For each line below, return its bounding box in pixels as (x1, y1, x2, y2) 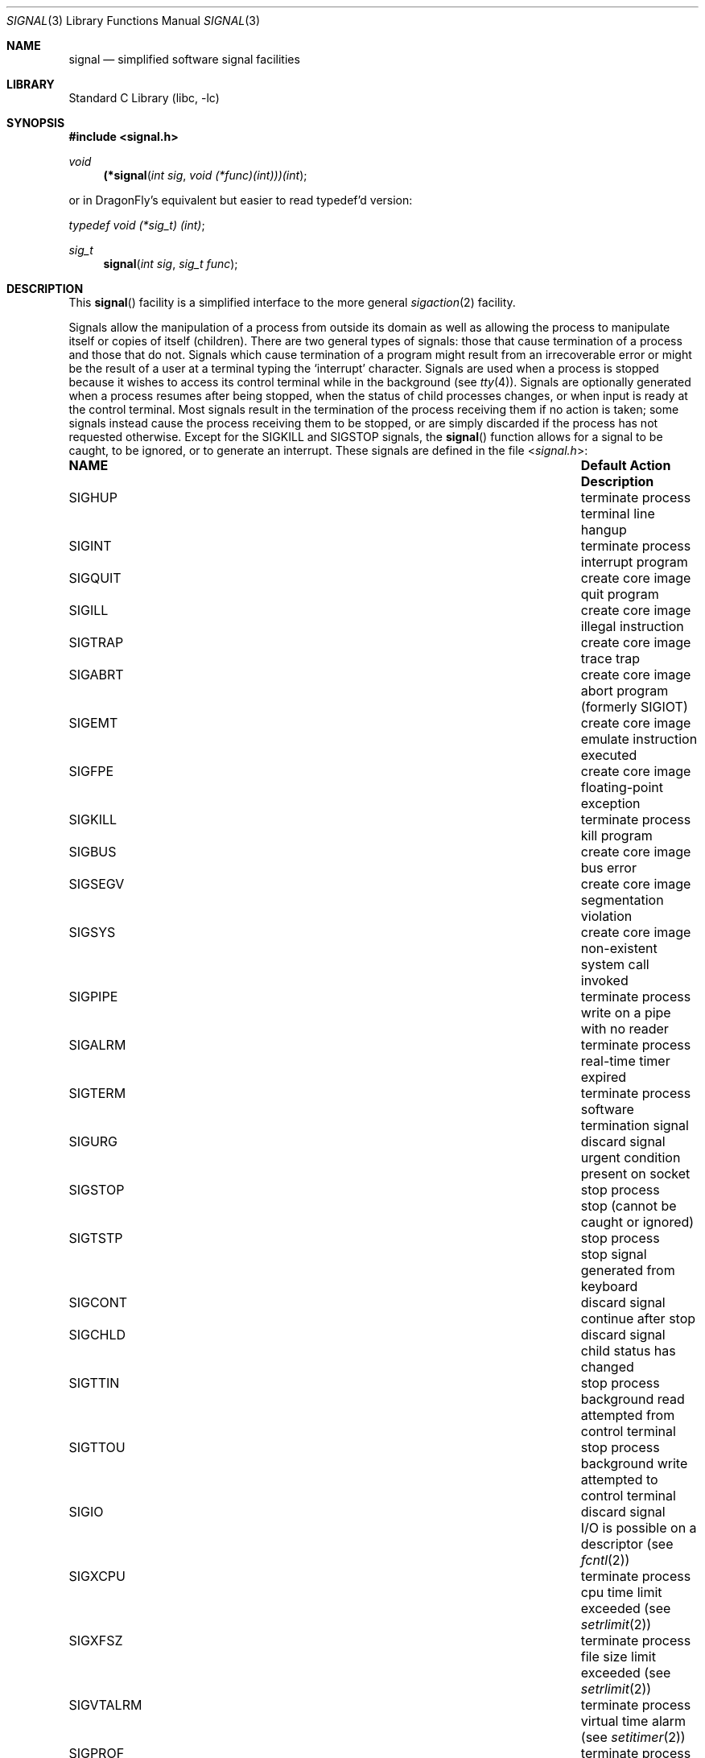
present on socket (580, 1166, 691, 1182)
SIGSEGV (68, 876, 125, 892)
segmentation (580, 892, 664, 908)
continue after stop (580, 1310, 696, 1327)
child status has (580, 1343, 676, 1359)
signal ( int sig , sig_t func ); (103, 257, 238, 270)
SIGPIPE (68, 988, 118, 1005)
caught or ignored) (580, 1214, 695, 1230)
